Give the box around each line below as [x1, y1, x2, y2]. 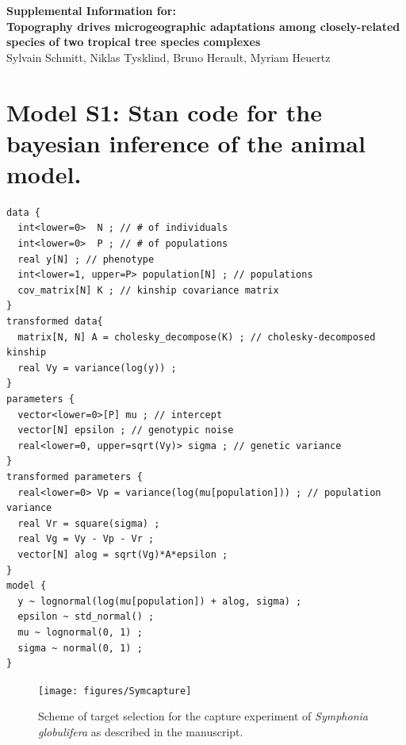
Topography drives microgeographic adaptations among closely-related [6, 17, 400, 34]
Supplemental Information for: [6, 2, 176, 18]
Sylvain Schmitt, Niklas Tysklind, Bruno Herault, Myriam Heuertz [6, 48, 331, 65]
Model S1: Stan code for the [6, 95, 322, 128]
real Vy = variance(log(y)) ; [17, 362, 177, 374]
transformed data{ [6, 316, 103, 328]
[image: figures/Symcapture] [38, 685, 192, 697]
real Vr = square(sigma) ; [17, 517, 160, 529]
